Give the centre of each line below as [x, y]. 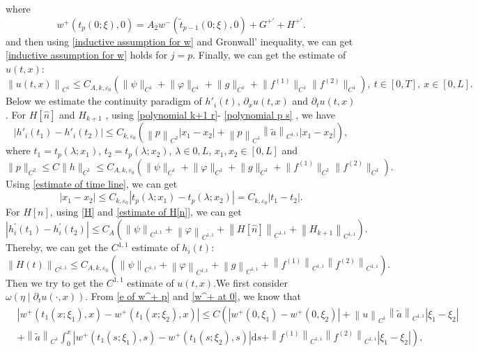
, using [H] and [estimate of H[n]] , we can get [146, 212]
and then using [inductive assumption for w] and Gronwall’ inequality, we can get [179, 41]
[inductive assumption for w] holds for [87, 55]
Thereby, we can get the [57, 247]
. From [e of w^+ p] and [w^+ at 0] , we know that [193, 296]
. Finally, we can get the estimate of [269, 55]
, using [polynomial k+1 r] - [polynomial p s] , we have [221, 114]
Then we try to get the [55, 282]
